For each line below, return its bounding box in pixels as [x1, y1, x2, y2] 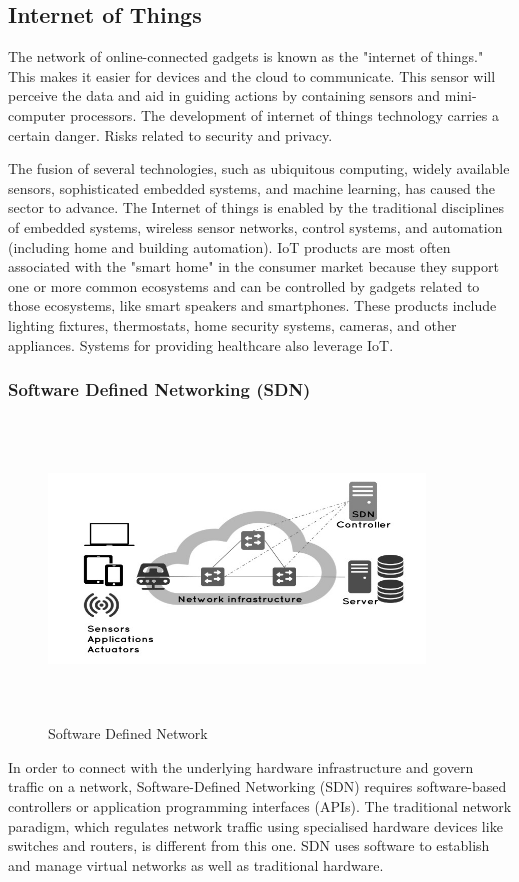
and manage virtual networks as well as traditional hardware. [8, 854, 384, 875]
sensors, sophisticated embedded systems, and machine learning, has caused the [8, 177, 495, 198]
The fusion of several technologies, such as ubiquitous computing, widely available [8, 158, 510, 179]
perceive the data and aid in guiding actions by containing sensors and [8, 85, 441, 106]
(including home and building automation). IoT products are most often [8, 236, 451, 257]
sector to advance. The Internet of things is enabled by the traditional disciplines [8, 197, 504, 218]
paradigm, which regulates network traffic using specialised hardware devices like [8, 815, 503, 836]
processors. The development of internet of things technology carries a [70, 104, 499, 125]
